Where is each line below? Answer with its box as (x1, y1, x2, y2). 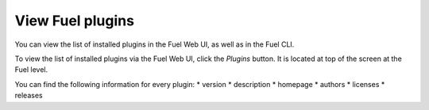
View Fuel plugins (14, 12, 135, 29)
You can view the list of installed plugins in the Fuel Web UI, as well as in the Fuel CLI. (14, 40, 295, 49)
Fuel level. (14, 65, 48, 74)
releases (14, 91, 43, 101)
